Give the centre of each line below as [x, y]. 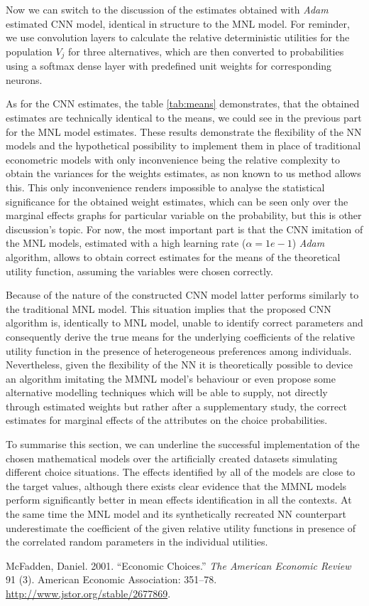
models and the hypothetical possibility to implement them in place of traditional [183, 145]
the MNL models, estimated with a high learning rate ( [126, 243]
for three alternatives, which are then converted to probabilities [206, 51]
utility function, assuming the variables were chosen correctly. [139, 271]
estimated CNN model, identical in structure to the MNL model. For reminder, [178, 23]
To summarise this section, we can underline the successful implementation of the [183, 444]
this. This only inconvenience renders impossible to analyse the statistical [165, 187]
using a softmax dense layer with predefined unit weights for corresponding [169, 66]
